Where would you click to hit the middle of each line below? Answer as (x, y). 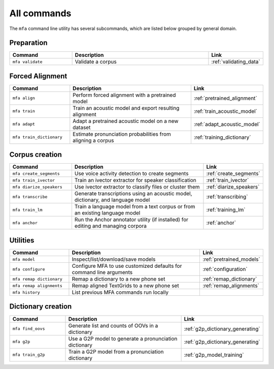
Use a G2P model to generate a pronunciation (123, 339)
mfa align (24, 98)
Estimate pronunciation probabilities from (122, 134)
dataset (82, 127)
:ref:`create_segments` (233, 174)
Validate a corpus (96, 62)
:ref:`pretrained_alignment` (225, 98)
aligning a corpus (93, 140)
